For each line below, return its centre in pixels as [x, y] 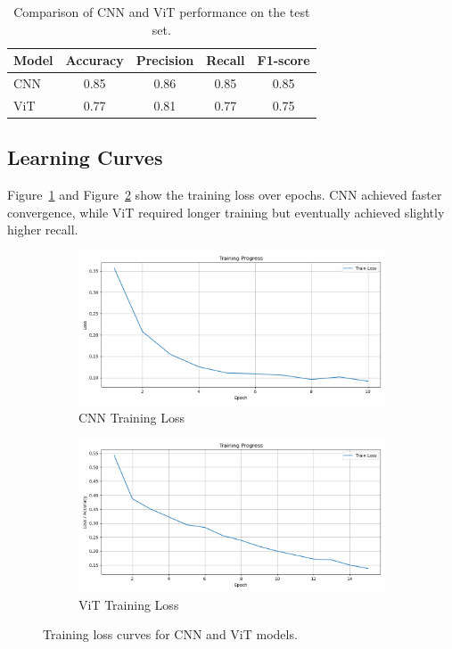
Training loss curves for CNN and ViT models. [170, 634]
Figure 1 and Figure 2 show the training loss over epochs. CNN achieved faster [225, 195]
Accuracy [95, 60]
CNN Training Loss [131, 417]
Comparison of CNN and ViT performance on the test [162, 12]
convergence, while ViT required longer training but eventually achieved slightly [226, 212]
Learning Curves [85, 157]
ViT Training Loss [129, 604]
